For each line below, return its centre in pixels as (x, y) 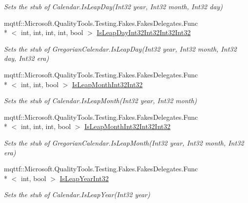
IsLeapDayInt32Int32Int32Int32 (144, 32)
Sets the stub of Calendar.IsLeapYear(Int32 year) (77, 194)
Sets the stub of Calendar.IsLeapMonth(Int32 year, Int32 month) (101, 101)
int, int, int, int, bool (52, 32)
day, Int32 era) (27, 58)
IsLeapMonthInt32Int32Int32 (127, 126)
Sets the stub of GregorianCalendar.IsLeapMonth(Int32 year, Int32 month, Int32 (124, 142)
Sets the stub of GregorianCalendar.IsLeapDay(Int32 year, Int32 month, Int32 (120, 48)
